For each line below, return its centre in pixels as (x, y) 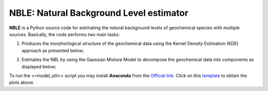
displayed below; (39, 66)
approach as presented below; (53, 50)
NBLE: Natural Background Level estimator (99, 13)
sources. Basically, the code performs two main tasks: (65, 34)
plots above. (22, 83)
